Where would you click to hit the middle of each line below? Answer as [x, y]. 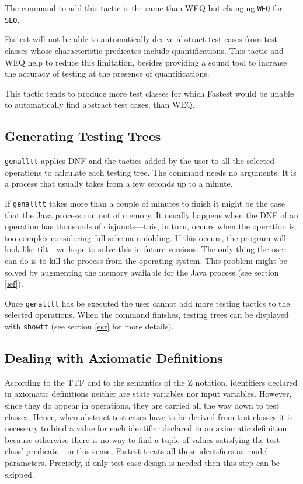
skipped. [20, 474]
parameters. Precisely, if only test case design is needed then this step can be [142, 462]
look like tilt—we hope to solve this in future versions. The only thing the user [145, 249]
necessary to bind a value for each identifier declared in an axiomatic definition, [147, 428]
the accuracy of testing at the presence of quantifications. [107, 73]
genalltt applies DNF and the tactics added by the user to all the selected [140, 161]
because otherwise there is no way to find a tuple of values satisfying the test [142, 439]
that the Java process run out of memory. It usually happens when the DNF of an [152, 214]
